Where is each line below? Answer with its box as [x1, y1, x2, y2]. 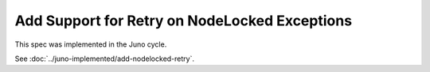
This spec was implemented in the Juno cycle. [14, 40, 167, 49]
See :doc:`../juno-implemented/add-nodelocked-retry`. [14, 54, 195, 63]
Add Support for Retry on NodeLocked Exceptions [14, 12, 353, 29]
